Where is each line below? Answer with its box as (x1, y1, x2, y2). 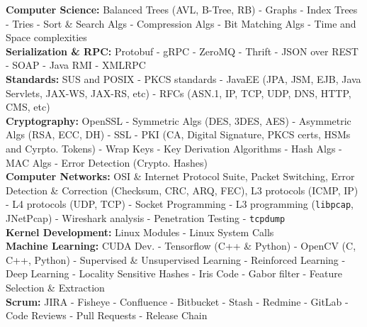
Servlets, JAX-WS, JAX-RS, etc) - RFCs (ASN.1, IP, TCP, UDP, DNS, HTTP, (6, 85, 351, 100)
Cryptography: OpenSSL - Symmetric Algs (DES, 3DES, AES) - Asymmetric (6, 113, 351, 128)
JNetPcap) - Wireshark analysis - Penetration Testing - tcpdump (6, 210, 286, 225)
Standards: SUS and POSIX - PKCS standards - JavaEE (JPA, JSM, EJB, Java (6, 71, 361, 86)
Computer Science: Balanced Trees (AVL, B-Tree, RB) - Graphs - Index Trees (6, 2, 358, 16)
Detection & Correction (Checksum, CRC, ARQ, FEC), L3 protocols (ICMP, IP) (6, 182, 358, 197)
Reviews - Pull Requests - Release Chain (31, 308, 208, 323)
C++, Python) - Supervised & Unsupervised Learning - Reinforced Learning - (6, 252, 346, 267)
